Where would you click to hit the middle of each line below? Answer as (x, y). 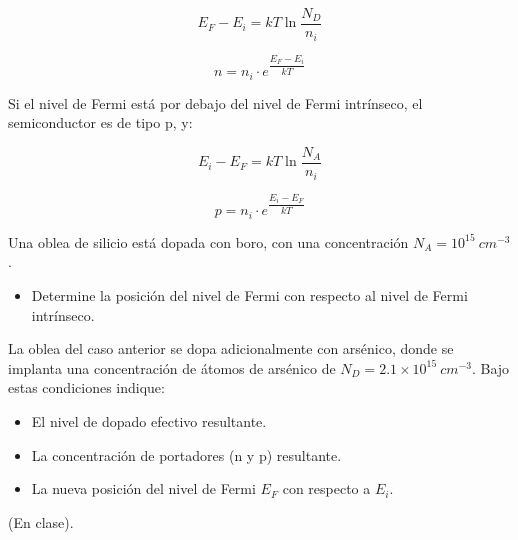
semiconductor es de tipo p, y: (100, 122)
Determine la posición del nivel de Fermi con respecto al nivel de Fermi (249, 295)
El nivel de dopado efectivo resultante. (149, 420)
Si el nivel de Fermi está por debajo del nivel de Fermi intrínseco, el (215, 102)
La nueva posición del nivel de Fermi (143, 488)
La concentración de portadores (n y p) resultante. (186, 454)
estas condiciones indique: (86, 387)
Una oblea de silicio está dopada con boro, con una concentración (208, 241)
